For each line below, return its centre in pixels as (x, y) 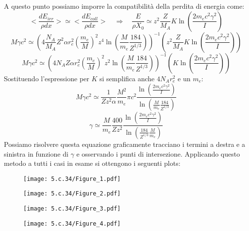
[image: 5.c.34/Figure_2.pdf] (72, 194)
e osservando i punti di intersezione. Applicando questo (158, 153)
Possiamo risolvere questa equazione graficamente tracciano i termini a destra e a (124, 144)
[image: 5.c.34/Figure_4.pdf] (72, 223)
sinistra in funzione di (36, 153)
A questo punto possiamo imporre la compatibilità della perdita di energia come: (124, 6)
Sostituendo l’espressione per (47, 78)
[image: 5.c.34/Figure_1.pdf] (72, 179)
